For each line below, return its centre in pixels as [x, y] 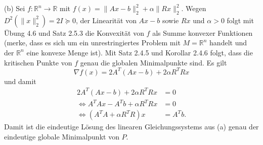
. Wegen [194, 8]
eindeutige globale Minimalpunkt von [62, 136]
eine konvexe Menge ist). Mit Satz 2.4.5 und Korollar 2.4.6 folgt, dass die [140, 52]
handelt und [228, 43]
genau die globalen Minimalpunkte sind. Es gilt [154, 62]
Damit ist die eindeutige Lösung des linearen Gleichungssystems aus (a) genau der [131, 127]
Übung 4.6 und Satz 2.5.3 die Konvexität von [74, 32]
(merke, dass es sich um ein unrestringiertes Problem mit [92, 43]
